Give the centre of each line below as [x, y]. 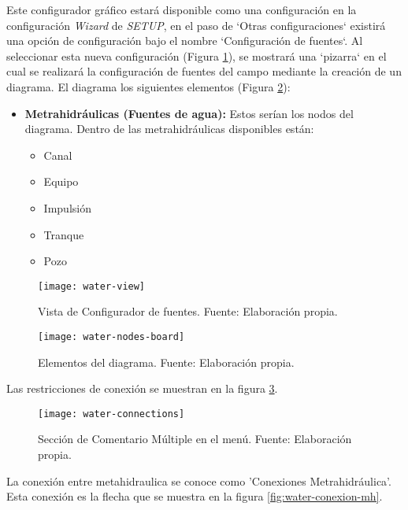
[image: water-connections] [111, 414]
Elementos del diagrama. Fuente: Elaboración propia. [166, 362]
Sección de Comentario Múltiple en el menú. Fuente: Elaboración [195, 439]
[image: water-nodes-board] [111, 336]
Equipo [61, 181]
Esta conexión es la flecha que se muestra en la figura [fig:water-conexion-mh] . [195, 496]
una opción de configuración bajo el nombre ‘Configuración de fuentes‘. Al [185, 41]
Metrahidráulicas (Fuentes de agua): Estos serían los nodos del [189, 113]
